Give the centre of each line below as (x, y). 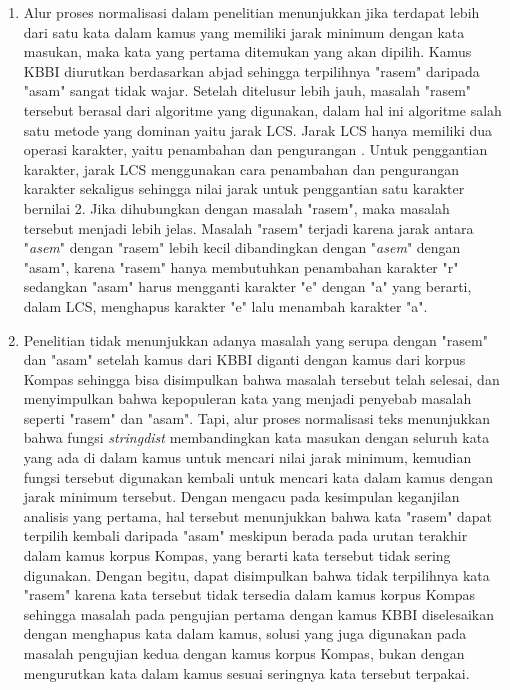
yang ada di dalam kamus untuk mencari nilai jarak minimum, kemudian (247, 457)
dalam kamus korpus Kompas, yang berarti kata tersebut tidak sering (237, 555)
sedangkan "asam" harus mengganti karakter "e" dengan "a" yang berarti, (247, 286)
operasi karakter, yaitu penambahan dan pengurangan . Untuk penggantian (255, 149)
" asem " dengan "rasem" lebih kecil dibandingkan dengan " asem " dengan (242, 247)
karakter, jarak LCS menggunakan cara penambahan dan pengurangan (241, 168)
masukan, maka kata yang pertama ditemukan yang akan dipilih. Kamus (247, 51)
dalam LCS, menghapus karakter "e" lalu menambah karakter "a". (225, 305)
